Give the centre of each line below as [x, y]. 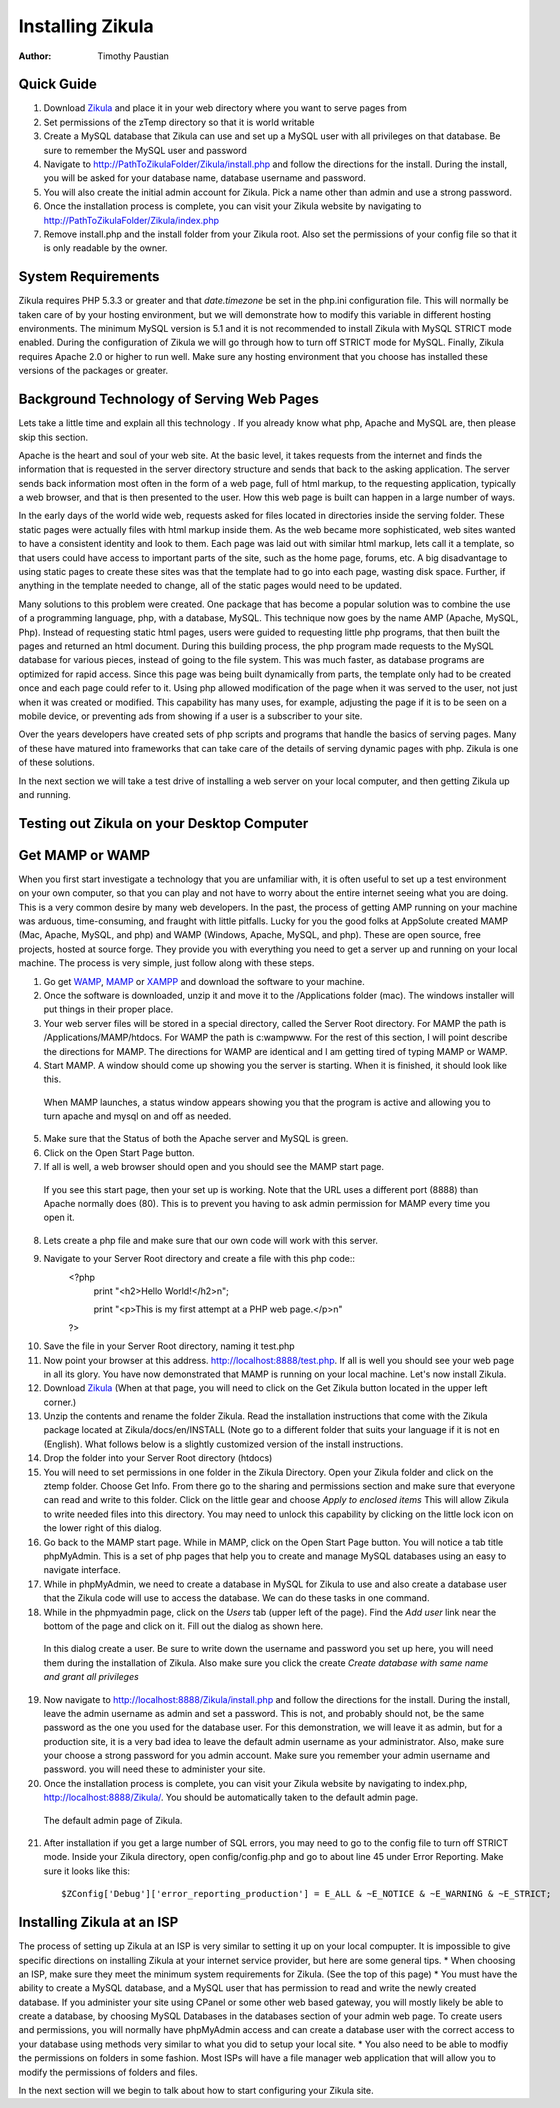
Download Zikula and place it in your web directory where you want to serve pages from [225, 108]
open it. [59, 1217]
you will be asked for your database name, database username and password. [205, 178]
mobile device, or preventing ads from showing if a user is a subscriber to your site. [190, 716]
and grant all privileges [91, 1677]
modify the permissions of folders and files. [108, 2072]
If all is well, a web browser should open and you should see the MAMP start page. [214, 1167]
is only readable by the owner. [105, 248]
